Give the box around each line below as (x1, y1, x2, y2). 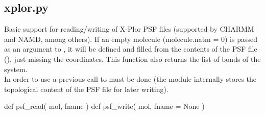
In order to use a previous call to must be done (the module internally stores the (4, 74, 257, 84)
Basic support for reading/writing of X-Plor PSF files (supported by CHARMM (4, 24, 254, 34)
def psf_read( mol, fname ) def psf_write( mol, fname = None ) (4, 101, 205, 111)
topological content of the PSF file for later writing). (4, 83, 168, 94)
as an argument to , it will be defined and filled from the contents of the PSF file (4, 43, 257, 54)
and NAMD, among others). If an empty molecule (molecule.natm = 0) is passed (4, 33, 257, 44)
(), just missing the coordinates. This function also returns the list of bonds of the (4, 53, 261, 64)
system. (4, 63, 28, 74)
